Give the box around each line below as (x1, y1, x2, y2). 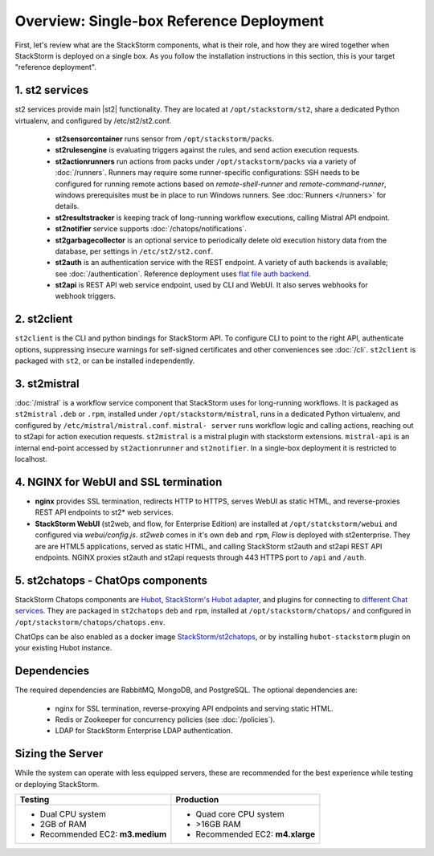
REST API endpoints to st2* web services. (35, 507, 174, 517)
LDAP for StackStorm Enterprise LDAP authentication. (55, 726, 233, 736)
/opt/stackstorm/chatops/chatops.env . (14, 617, 166, 626)
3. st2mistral (14, 377, 80, 390)
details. (55, 202, 80, 211)
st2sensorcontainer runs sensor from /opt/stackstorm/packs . (55, 134, 275, 144)
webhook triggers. (55, 291, 117, 301)
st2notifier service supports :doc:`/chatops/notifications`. (55, 224, 247, 234)
